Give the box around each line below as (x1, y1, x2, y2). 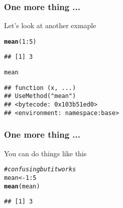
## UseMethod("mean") (4, 92, 76, 100)
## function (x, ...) (4, 84, 76, 91)
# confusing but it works (4, 166, 76, 173)
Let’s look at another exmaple (4, 20, 96, 31)
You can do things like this (4, 148, 87, 158)
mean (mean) (4, 182, 40, 190)
